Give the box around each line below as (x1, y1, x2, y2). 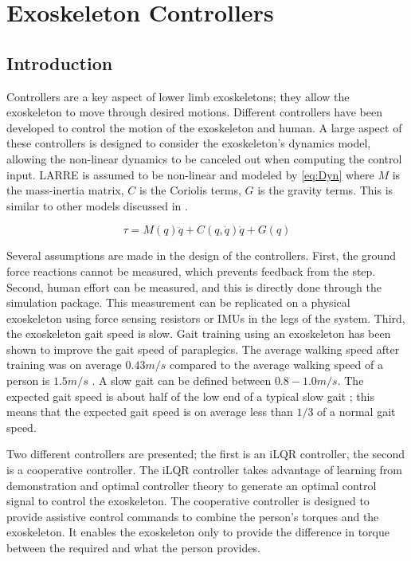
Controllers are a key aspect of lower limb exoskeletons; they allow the (6, 88, 350, 104)
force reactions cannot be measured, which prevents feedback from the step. (6, 262, 376, 279)
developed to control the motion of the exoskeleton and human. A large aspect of (6, 119, 402, 135)
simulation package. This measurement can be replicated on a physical (6, 294, 350, 311)
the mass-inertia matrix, (6, 182, 124, 198)
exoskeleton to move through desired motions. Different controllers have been (6, 104, 382, 120)
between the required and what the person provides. (6, 539, 260, 556)
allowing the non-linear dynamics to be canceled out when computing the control (6, 150, 402, 167)
